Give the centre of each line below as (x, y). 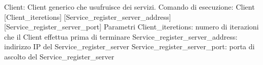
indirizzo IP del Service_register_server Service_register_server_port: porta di (129, 46)
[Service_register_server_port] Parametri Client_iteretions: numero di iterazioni (131, 27)
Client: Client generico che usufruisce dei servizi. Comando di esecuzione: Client (129, 7)
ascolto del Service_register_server (59, 56)
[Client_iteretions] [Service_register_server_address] (88, 17)
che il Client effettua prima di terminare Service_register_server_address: (121, 36)
